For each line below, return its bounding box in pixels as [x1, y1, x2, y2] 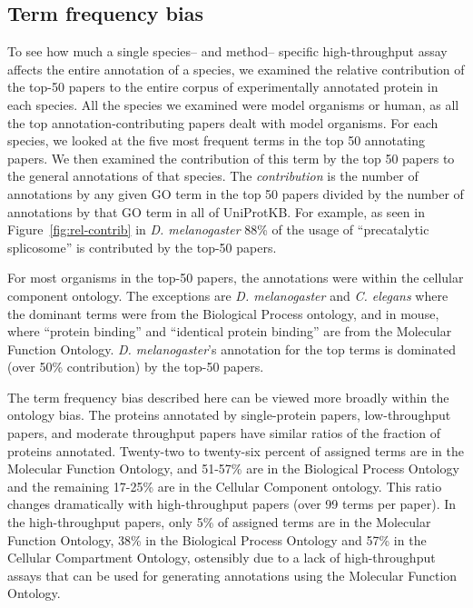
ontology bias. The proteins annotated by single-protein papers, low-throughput [7, 405, 451, 424]
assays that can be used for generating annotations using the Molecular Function [7, 565, 458, 584]
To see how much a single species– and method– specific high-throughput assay [7, 42, 448, 61]
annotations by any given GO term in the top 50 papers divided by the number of [7, 184, 464, 203]
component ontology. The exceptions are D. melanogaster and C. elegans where [7, 285, 448, 304]
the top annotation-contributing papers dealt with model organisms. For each [7, 113, 439, 132]
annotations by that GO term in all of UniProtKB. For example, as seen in [7, 202, 425, 221]
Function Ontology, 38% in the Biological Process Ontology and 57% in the [7, 530, 427, 549]
